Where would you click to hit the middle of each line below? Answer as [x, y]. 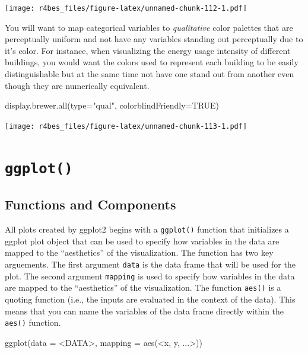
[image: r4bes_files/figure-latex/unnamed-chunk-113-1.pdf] [126, 126]
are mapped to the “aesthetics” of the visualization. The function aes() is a [143, 287]
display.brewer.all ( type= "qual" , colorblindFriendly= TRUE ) [112, 105]
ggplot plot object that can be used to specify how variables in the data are [142, 241]
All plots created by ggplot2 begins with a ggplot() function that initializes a [147, 229]
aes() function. [33, 322]
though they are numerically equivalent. [77, 85]
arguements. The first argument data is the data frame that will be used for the [150, 264]
